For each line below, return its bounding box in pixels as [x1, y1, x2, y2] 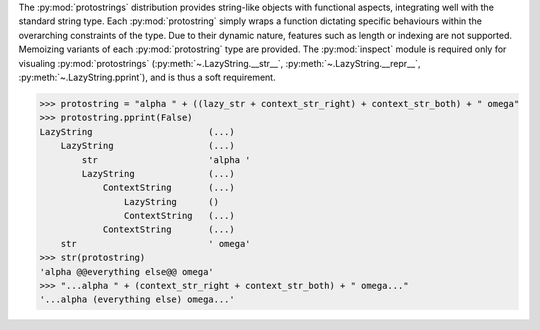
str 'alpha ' [81, 154, 251, 165]
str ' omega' [60, 238, 251, 249]
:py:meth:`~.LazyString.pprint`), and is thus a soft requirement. [18, 71, 276, 83]
